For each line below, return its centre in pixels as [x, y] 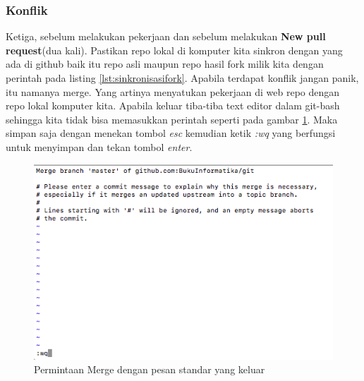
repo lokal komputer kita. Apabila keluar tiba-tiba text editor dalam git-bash [173, 105]
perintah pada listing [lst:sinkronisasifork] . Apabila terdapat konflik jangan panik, [182, 78]
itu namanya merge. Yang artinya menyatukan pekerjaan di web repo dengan [173, 91]
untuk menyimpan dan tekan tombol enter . [99, 146]
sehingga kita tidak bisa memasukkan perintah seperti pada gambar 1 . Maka [172, 119]
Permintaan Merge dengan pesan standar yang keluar [150, 369]
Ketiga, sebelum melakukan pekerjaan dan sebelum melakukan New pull [166, 36]
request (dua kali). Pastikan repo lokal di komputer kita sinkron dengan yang [174, 50]
